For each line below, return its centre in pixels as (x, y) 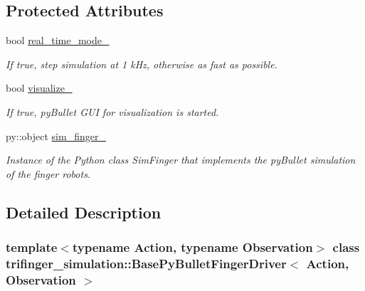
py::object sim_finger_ (56, 136)
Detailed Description (84, 212)
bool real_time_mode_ (58, 40)
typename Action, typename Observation (192, 247)
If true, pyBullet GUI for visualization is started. (112, 111)
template (32, 247)
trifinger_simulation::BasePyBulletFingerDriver (146, 263)
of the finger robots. (48, 173)
